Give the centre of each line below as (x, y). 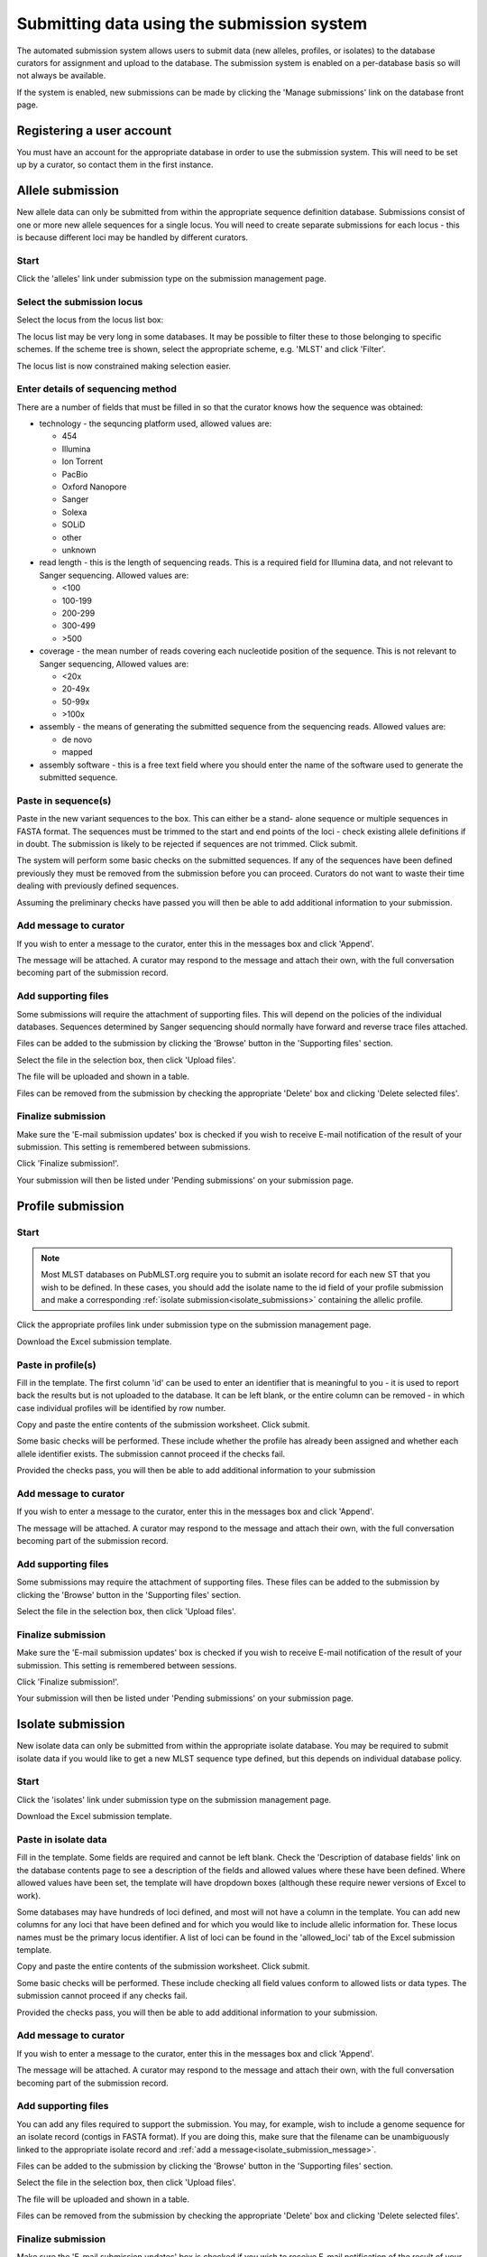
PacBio (75, 474)
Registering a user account (94, 130)
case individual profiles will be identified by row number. (121, 1407)
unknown (79, 550)
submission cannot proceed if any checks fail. (102, 1996)
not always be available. (61, 76)
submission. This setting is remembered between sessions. (127, 1665)
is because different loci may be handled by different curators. (132, 237)
